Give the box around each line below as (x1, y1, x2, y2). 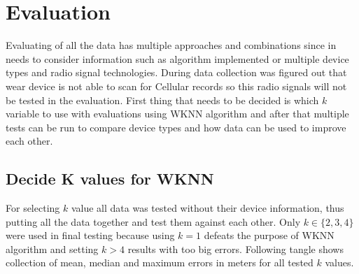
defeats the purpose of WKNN (204, 228, 335, 243)
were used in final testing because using (6, 228, 175, 243)
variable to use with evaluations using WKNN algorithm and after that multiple (6, 106, 349, 121)
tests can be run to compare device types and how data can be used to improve (6, 120, 346, 134)
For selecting (6, 201, 60, 215)
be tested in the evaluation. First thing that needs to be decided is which (6, 92, 319, 107)
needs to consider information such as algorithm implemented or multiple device (6, 51, 349, 66)
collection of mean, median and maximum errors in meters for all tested (6, 255, 314, 270)
